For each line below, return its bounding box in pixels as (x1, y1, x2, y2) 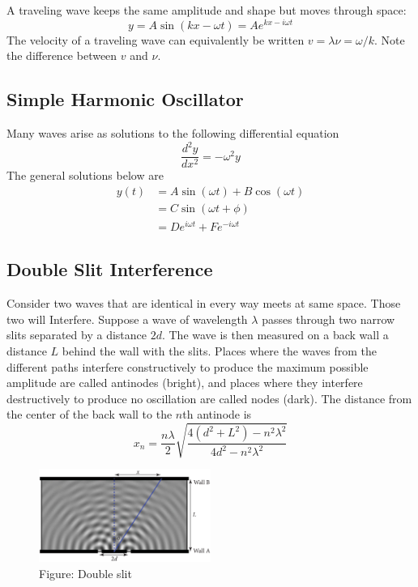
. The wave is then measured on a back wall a (161, 326, 389, 343)
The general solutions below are (6, 167, 164, 184)
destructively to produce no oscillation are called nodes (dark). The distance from (6, 389, 412, 406)
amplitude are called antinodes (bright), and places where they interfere (6, 374, 363, 391)
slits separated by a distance (6, 326, 147, 343)
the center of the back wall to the (6, 406, 173, 423)
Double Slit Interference (6, 257, 213, 282)
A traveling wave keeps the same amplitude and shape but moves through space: (6, 2, 407, 18)
